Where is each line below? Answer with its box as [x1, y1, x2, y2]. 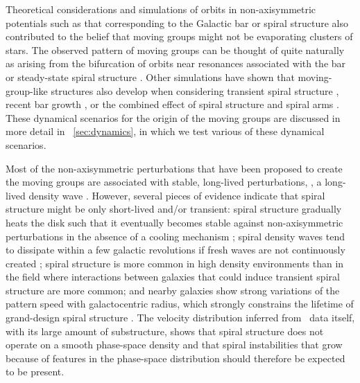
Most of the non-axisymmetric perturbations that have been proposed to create [6, 161, 343, 175]
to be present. [6, 364, 65, 379]
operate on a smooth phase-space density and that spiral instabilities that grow [6, 337, 343, 352]
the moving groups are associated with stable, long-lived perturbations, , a [6, 175, 322, 189]
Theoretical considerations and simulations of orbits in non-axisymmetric [6, 2, 316, 16]
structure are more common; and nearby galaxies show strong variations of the [6, 283, 340, 297]
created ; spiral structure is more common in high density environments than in [6, 256, 344, 270]
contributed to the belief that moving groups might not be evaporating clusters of [6, 29, 353, 44]
